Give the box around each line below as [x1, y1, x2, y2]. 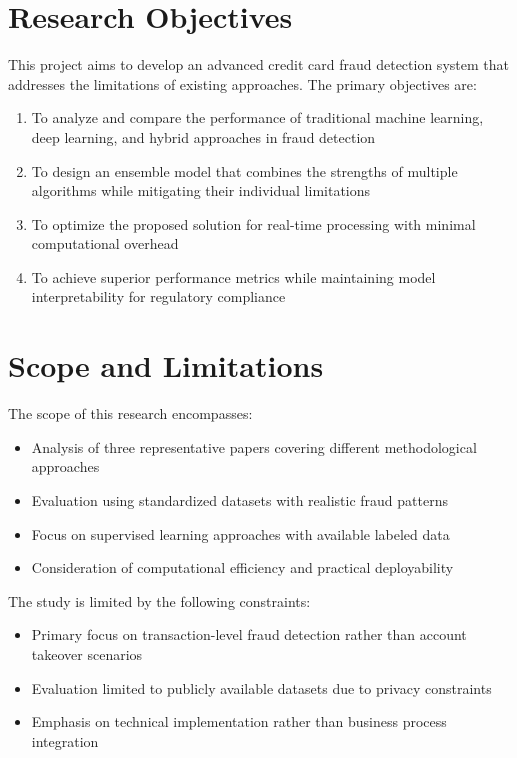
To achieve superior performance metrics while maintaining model [31, 266, 436, 287]
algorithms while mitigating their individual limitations [31, 180, 371, 201]
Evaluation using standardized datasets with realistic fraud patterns [31, 489, 448, 510]
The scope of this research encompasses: [8, 403, 253, 424]
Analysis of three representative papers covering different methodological [31, 436, 477, 457]
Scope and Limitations [8, 345, 324, 386]
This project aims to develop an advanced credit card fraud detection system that [8, 54, 509, 75]
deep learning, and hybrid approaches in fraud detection [31, 126, 376, 147]
